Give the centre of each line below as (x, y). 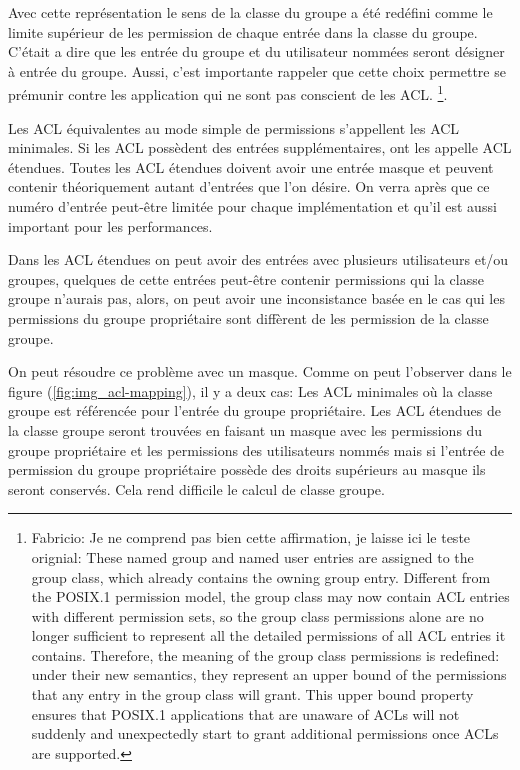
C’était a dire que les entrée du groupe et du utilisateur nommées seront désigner (256, 51)
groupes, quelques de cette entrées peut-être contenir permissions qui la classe (246, 278)
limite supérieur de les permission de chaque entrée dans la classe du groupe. (243, 31)
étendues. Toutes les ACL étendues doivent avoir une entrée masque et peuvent (251, 166)
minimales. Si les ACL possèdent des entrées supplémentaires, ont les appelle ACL (260, 147)
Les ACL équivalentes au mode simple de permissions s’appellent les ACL (234, 127)
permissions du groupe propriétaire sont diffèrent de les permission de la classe (248, 317)
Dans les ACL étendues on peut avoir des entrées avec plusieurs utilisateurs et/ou (258, 259)
